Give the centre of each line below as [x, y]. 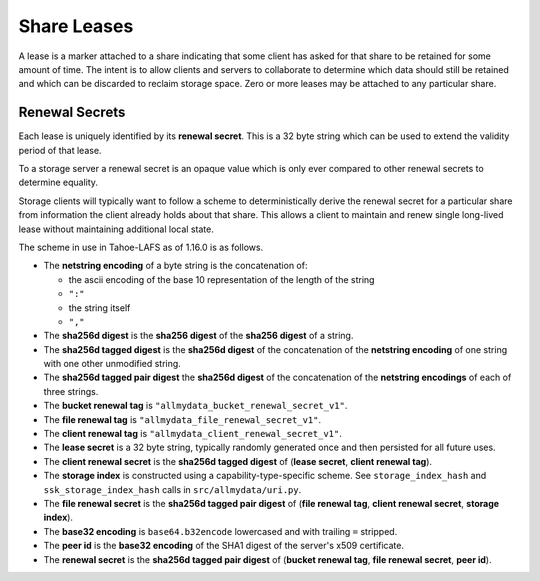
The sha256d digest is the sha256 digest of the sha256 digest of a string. [198, 336]
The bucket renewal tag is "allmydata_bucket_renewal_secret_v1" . [195, 406]
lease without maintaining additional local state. [116, 229]
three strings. [71, 391]
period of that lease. [60, 150]
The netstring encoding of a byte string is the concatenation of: [175, 266]
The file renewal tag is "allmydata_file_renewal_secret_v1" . [182, 419]
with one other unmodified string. [112, 364]
